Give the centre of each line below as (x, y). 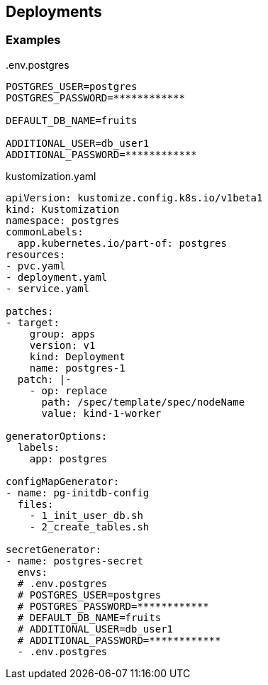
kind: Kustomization (63, 209)
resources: (36, 254)
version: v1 (62, 345)
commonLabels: (45, 232)
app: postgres (68, 458)
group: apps (62, 334)
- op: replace (68, 390)
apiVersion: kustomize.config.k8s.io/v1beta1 (134, 197)
